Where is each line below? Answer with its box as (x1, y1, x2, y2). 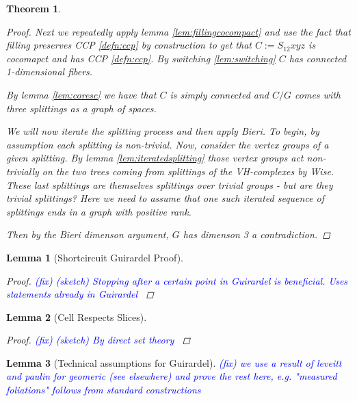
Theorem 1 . (6, 1, 62, 15)
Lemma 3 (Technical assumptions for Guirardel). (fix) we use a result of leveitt (6, 355, 342, 370)
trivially (6, 164, 39, 178)
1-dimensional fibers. (6, 64, 93, 79)
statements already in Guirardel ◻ (6, 287, 154, 301)
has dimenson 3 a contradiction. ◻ (183, 227, 330, 242)
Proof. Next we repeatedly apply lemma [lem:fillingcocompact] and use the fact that (6, 24, 351, 38)
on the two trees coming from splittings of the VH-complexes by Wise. (42, 164, 334, 178)
